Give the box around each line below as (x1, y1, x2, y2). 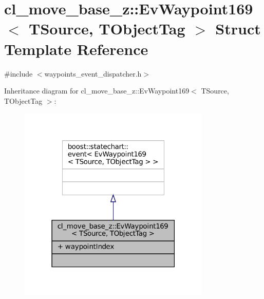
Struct (215, 18, 261, 39)
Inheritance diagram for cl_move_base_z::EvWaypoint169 (4, 85, 190, 96)
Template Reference (4, 38, 148, 59)
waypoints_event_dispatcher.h (44, 68, 142, 79)
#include (4, 68, 33, 79)
